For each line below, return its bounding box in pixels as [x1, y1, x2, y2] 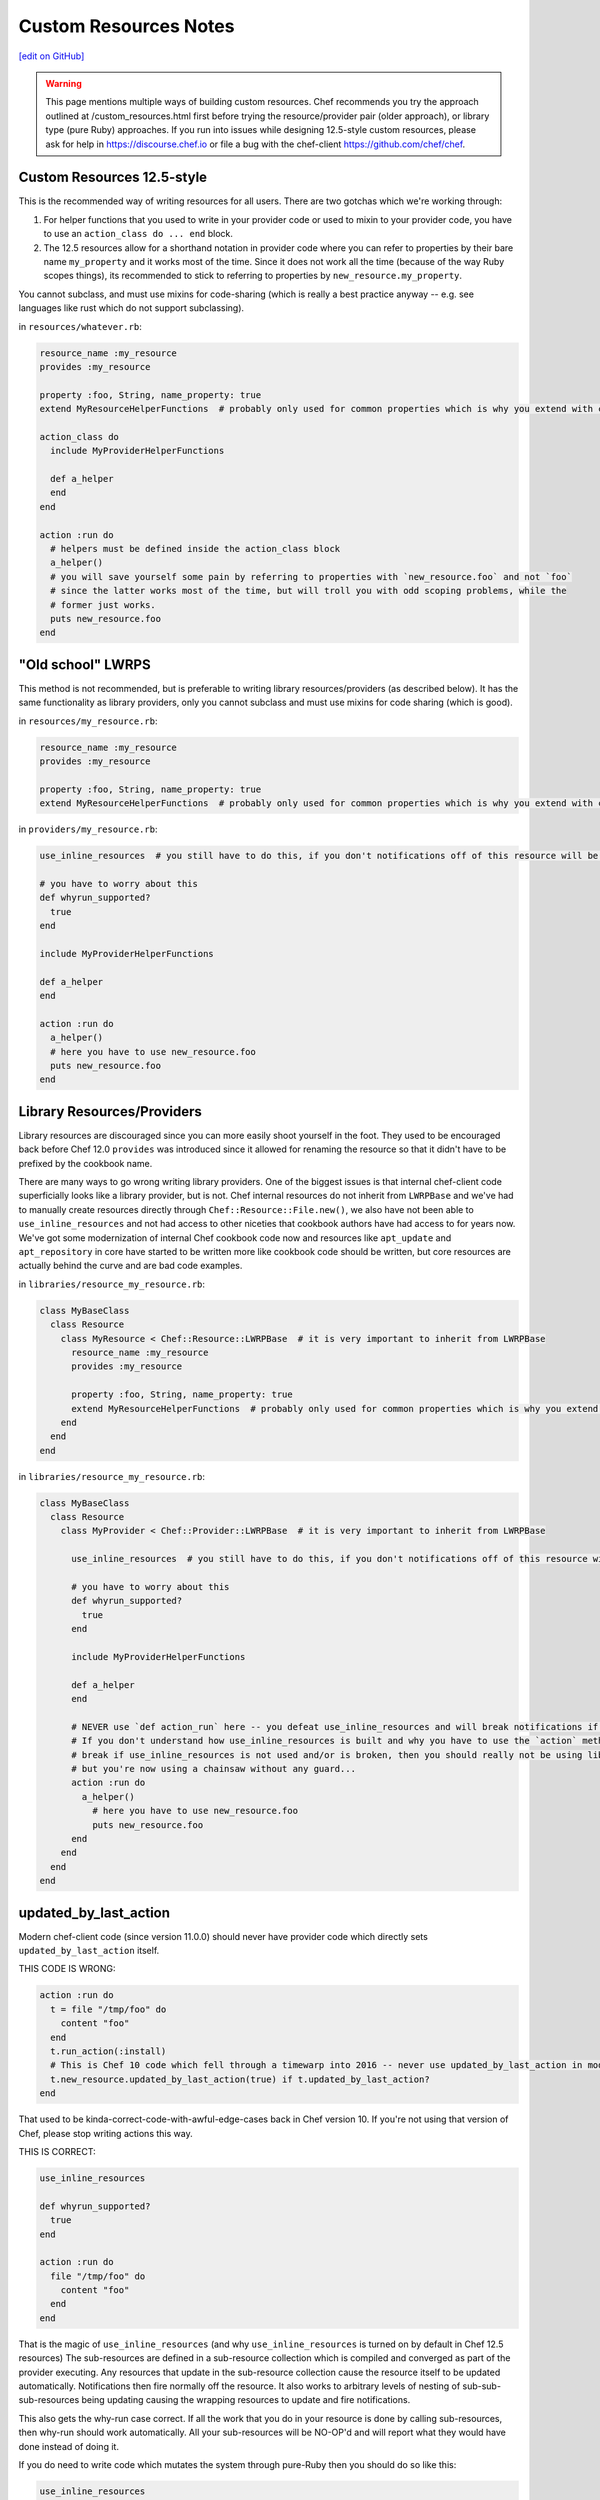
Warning [45, 77, 82, 89]
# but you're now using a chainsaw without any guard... [71, 1763, 357, 1775]
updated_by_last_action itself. [18, 1945, 160, 1957]
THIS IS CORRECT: [18, 2145, 96, 2157]
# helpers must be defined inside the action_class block [50, 543, 341, 554]
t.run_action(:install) [50, 2046, 167, 2057]
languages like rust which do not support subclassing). [18, 302, 245, 314]
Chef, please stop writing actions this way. [18, 2127, 194, 2139]
